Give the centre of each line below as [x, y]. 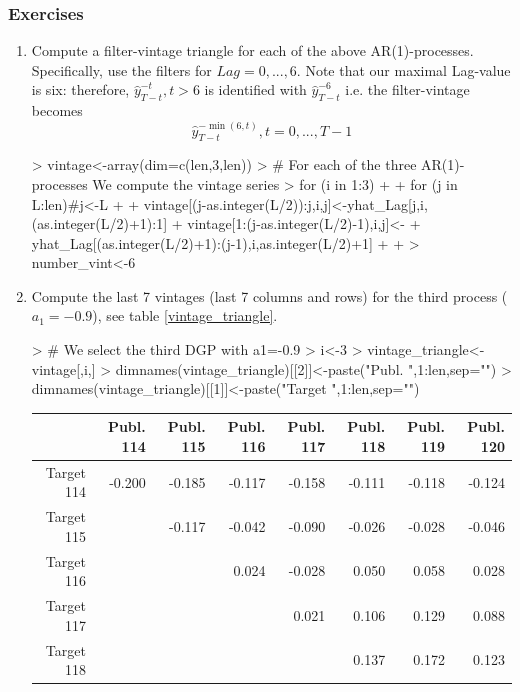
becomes [57, 110]
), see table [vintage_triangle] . [185, 315]
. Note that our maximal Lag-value [403, 69]
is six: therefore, [80, 89]
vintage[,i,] [63, 368]
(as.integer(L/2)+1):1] [99, 223]
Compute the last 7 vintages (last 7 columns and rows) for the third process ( [269, 295]
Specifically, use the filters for [121, 69]
